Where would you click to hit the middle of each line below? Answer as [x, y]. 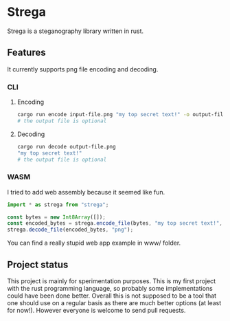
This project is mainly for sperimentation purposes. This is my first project [112, 281]
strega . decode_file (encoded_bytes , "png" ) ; [70, 230]
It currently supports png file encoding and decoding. [83, 69]
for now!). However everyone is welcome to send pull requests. [96, 311]
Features [26, 53]
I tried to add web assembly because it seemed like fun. [86, 192]
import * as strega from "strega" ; [58, 204]
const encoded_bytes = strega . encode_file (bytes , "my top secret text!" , [115, 223]
